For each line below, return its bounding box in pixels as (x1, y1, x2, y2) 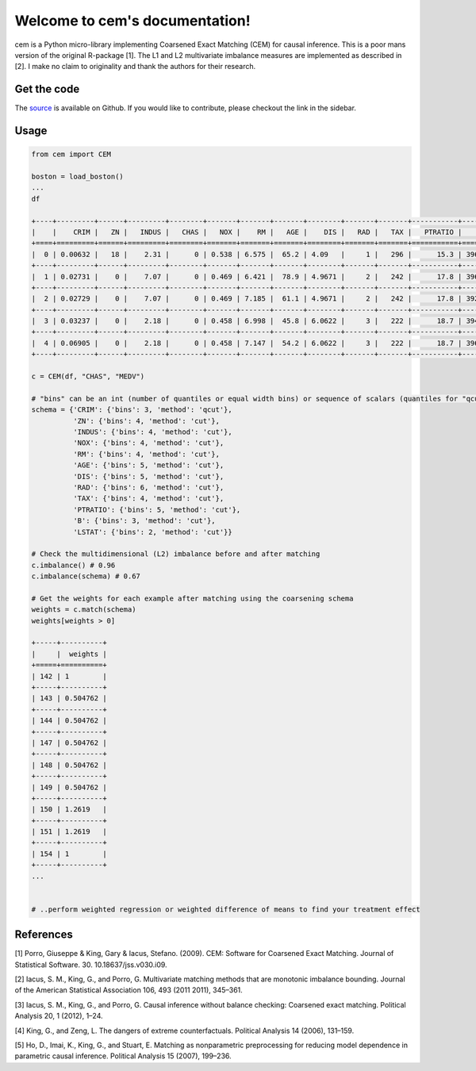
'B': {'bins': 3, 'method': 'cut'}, (72, 516, 216, 525)
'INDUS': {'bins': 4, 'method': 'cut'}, (72, 428, 233, 436)
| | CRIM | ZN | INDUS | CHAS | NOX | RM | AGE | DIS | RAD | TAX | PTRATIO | (31, 227, 463, 236)
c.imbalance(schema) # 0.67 (31, 572, 140, 581)
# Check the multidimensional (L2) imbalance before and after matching (31, 550, 321, 559)
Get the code (14, 83, 80, 96)
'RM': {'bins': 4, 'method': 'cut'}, (72, 449, 220, 459)
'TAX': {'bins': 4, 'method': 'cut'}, (72, 494, 225, 503)
